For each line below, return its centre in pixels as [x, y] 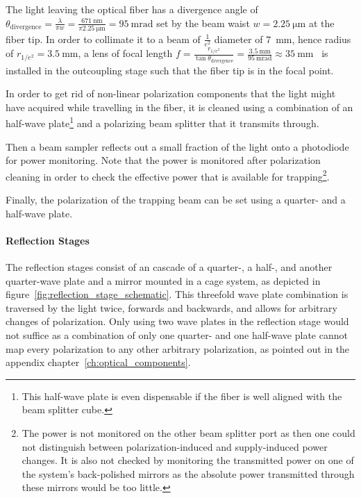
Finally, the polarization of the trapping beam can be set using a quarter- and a [176, 199]
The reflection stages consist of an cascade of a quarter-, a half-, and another [169, 266]
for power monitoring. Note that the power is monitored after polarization [163, 160]
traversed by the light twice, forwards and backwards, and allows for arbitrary [171, 307]
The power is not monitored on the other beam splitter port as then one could [188, 432]
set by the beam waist [203, 23]
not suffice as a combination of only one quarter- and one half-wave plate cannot [177, 334]
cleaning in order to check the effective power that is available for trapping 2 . [168, 175]
